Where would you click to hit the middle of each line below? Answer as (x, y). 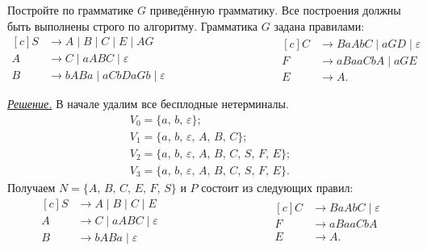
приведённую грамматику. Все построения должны (275, 10)
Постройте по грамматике (71, 10)
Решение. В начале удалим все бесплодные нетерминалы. (148, 104)
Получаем (31, 187)
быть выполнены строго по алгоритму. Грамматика (133, 25)
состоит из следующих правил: (277, 187)
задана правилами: (319, 25)
